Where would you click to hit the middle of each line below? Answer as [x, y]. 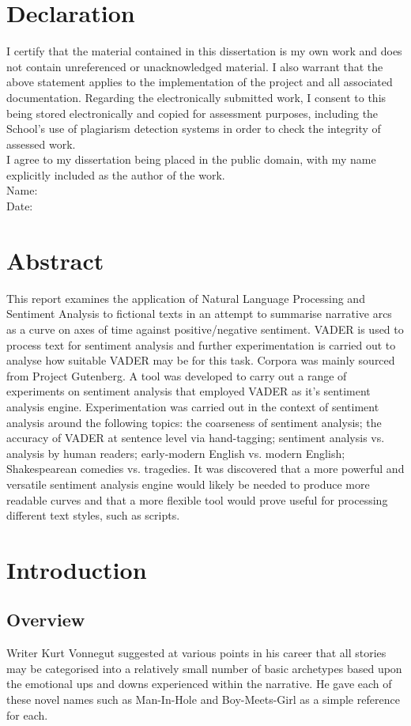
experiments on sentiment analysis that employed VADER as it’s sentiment [189, 391]
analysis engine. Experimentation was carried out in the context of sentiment [193, 406]
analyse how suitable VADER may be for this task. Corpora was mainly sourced [201, 360]
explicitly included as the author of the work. [116, 174]
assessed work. [41, 144]
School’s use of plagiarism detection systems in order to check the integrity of [194, 129]
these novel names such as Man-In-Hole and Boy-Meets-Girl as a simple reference [203, 700]
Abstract [55, 260]
